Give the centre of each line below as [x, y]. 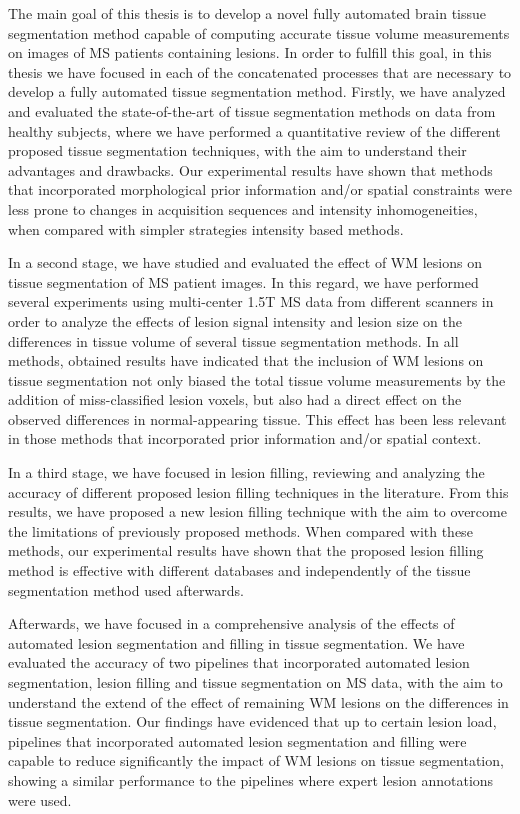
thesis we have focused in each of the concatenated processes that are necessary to [260, 71]
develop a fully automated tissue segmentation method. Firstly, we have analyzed [257, 91]
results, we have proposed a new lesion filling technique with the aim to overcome [257, 511]
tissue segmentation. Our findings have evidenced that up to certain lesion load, [252, 721]
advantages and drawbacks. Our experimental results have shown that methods [250, 169]
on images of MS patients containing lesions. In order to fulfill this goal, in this [250, 52]
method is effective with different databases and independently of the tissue [239, 570]
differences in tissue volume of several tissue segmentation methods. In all [233, 340]
